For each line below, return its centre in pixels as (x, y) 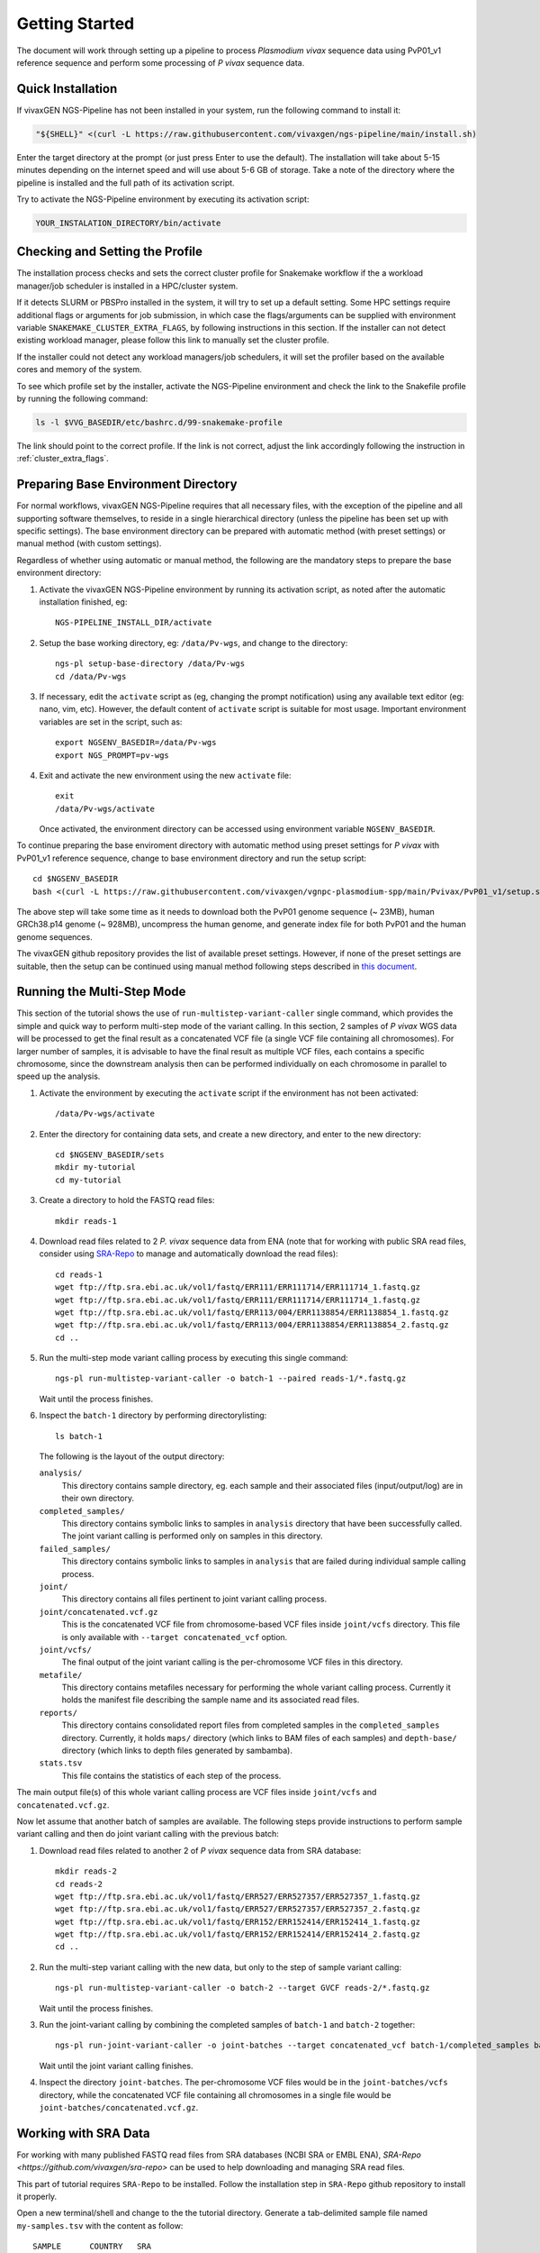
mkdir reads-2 (86, 1871)
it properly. (37, 2197)
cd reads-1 (79, 1274)
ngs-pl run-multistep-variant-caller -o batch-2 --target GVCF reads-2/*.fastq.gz (243, 1988)
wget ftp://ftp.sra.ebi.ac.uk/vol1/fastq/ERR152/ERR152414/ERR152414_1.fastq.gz (238, 1921)
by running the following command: (82, 398)
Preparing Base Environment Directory (127, 484)
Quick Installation (67, 89)
